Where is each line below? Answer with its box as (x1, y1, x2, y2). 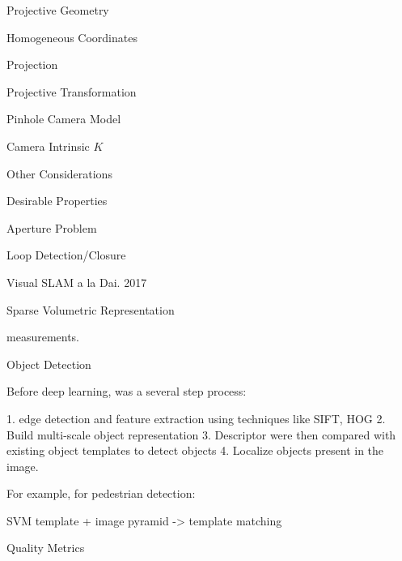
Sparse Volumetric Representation (6, 301, 175, 318)
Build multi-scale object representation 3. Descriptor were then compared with (6, 426, 396, 443)
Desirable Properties (6, 192, 108, 209)
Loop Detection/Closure (6, 246, 126, 263)
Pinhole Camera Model (6, 110, 121, 127)
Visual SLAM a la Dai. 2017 (6, 273, 147, 290)
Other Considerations (6, 165, 112, 182)
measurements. (6, 328, 80, 345)
